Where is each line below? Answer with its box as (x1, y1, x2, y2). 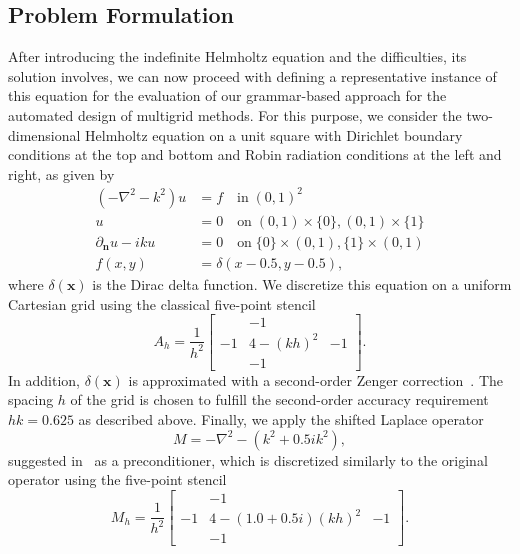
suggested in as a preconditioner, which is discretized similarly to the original (8, 449, 488, 470)
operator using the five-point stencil (8, 469, 227, 490)
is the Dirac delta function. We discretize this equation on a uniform (92, 273, 512, 294)
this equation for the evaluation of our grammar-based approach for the (8, 85, 447, 106)
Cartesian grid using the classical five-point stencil (8, 293, 316, 314)
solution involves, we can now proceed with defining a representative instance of (8, 65, 497, 86)
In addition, (8, 369, 80, 390)
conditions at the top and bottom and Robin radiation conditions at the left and (8, 144, 502, 165)
